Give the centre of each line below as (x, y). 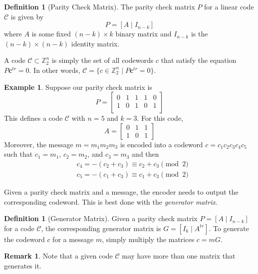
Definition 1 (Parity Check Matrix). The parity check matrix (100, 6)
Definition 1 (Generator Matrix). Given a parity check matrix (101, 218)
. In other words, (55, 70)
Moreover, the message (39, 144)
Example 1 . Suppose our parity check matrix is (78, 87)
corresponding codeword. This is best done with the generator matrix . (111, 201)
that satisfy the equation (199, 60)
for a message (73, 239)
